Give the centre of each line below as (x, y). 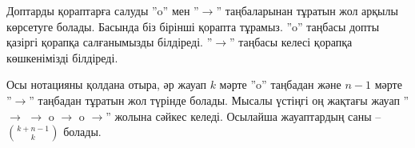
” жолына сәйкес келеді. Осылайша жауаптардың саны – (243, 116)
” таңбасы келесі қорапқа (291, 42)
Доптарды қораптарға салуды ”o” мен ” (103, 10)
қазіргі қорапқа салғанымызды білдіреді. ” (110, 42)
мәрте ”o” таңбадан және (280, 84)
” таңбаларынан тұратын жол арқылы (307, 10)
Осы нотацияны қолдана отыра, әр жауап (106, 84)
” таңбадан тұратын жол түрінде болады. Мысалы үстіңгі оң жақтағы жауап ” (219, 100)
